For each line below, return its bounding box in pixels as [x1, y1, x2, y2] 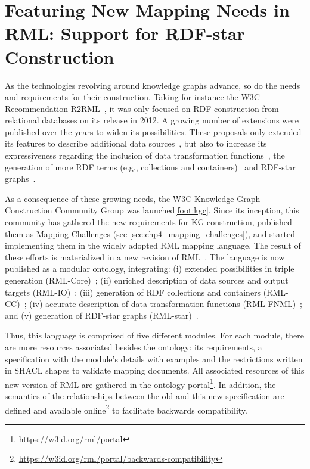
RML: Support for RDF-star [5, 21, 245, 45]
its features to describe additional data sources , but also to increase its [5, 137, 267, 150]
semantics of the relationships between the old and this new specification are [5, 390, 284, 402]
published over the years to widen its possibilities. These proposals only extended [5, 125, 302, 138]
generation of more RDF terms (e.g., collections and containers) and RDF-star [5, 160, 296, 173]
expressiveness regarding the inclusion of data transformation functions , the [5, 149, 285, 161]
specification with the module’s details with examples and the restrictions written [5, 352, 303, 365]
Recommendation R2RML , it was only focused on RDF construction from [5, 102, 279, 114]
